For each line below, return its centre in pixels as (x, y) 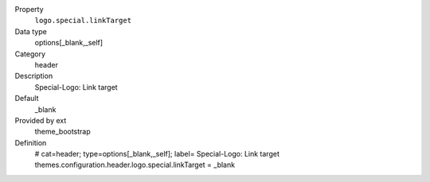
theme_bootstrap (63, 132)
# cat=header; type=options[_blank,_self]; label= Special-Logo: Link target (157, 154)
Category (30, 54)
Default (27, 99)
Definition (31, 142)
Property (29, 9)
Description (34, 76)
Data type (31, 31)
